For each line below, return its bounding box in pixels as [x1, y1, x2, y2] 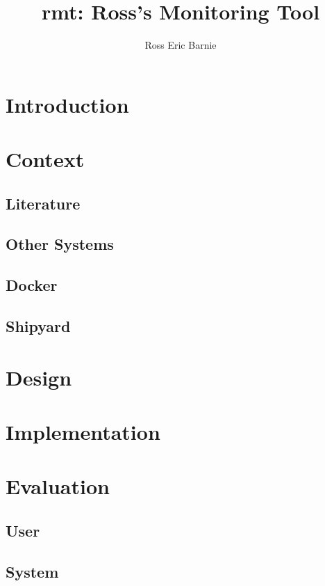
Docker [6, 274, 58, 296]
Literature [6, 192, 81, 214]
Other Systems [6, 233, 114, 255]
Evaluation [6, 472, 110, 500]
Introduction [6, 90, 129, 118]
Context [6, 145, 85, 173]
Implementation [6, 417, 160, 445]
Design [6, 363, 72, 391]
